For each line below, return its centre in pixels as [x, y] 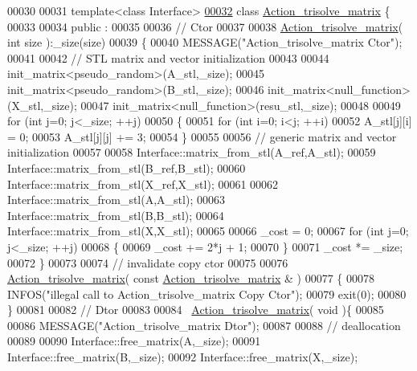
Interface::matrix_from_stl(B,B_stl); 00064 [116, 215]
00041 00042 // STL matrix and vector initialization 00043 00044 [168, 57]
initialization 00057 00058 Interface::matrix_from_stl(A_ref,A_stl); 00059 [192, 152]
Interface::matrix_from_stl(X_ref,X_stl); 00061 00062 [143, 183]
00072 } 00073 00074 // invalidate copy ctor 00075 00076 [148, 262]
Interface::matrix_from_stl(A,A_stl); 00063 [116, 200]
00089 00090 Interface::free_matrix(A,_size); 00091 [134, 341]
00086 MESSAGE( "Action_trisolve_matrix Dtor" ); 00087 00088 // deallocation [204, 325]
